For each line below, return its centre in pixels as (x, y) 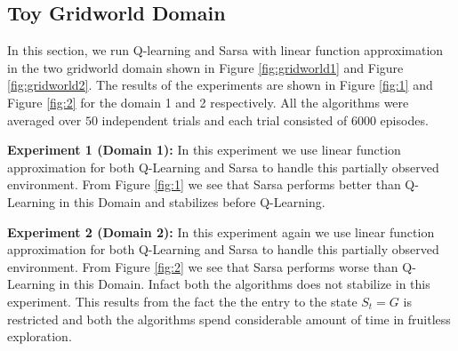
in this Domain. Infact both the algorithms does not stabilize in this (245, 284)
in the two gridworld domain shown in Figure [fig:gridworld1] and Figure (205, 67)
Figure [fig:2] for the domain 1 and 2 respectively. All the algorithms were (208, 102)
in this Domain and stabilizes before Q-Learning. (192, 201)
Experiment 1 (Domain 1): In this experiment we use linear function (204, 150)
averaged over (44, 120)
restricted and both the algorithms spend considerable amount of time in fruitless (229, 319)
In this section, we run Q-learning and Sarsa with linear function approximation (225, 50)
